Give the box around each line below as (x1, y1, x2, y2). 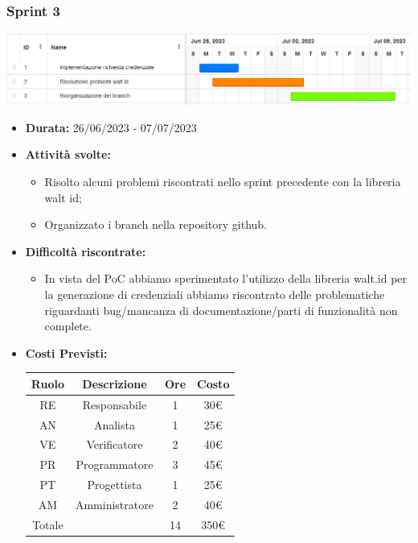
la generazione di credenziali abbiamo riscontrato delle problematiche (44, 286, 385, 303)
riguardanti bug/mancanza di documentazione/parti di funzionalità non (44, 301, 398, 318)
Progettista (87, 476, 142, 493)
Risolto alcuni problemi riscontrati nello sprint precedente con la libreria (44, 173, 401, 190)
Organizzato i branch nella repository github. (44, 216, 267, 233)
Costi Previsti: (25, 344, 108, 361)
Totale (32, 516, 64, 533)
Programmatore (76, 456, 154, 473)
